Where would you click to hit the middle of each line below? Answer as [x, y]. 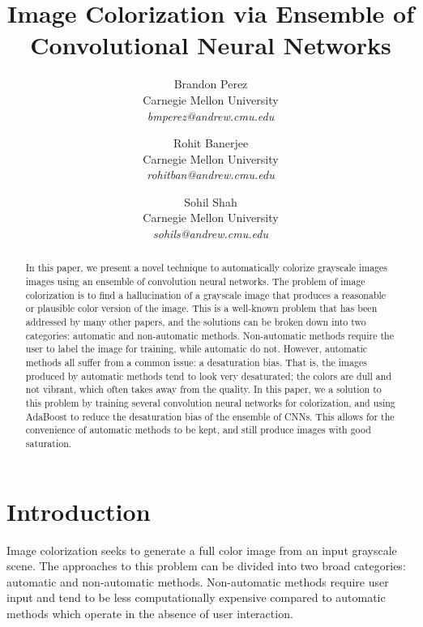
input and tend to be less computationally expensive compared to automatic [196, 597]
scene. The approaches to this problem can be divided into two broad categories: [206, 566]
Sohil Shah [211, 201]
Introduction [79, 511]
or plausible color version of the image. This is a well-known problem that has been [201, 308]
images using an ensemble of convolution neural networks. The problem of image [195, 282]
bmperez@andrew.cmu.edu [211, 115]
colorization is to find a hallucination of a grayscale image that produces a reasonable [206, 294]
